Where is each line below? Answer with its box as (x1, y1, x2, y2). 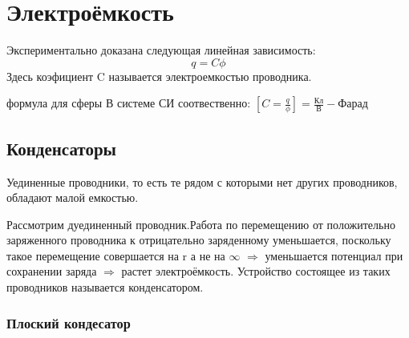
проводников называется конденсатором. (6, 279, 204, 296)
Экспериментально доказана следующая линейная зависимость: (6, 42, 316, 58)
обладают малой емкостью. (6, 189, 139, 206)
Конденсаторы (6, 135, 116, 160)
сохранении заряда (6, 263, 97, 280)
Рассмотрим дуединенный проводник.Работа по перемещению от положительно (6, 215, 395, 232)
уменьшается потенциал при (265, 247, 403, 264)
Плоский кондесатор (6, 312, 131, 332)
